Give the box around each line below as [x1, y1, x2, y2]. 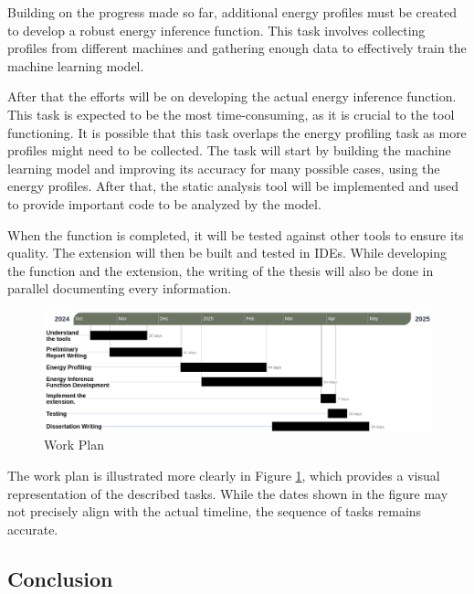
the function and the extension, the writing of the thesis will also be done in [7, 260, 434, 280]
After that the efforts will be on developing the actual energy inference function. [7, 87, 457, 106]
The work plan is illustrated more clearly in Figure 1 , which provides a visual [7, 466, 440, 484]
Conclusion [7, 564, 113, 592]
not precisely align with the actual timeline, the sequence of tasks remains [7, 502, 422, 521]
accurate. [7, 519, 58, 538]
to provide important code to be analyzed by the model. [7, 194, 321, 213]
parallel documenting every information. [7, 279, 232, 298]
